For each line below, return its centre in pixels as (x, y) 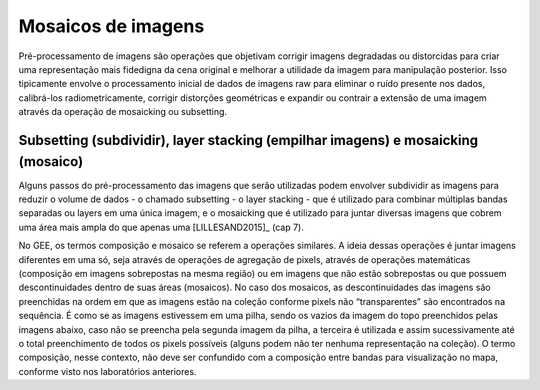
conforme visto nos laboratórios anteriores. (107, 371)
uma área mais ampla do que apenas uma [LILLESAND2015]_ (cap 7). (161, 227)
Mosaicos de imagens (111, 26)
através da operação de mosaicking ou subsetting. (123, 112)
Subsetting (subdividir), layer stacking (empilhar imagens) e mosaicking (248, 140)
